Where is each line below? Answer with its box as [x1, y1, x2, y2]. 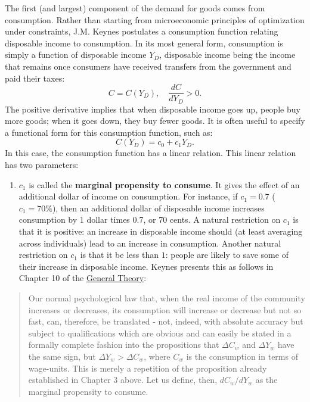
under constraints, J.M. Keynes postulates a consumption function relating [5, 25, 278, 38]
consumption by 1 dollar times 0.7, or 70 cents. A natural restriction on [18, 213, 281, 226]
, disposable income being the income [159, 48, 296, 61]
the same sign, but [28, 350, 96, 362]
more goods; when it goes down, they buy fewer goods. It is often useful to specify [5, 114, 305, 127]
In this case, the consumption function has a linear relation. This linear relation [5, 147, 296, 159]
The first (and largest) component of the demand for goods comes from [5, 2, 265, 14]
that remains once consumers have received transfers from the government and [5, 60, 292, 72]
